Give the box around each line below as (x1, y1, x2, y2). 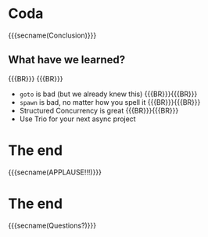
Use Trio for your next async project (19, 114, 136, 124)
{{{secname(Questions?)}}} (8, 221, 96, 230)
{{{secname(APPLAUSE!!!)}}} (8, 167, 102, 177)
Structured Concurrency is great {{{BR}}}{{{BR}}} (19, 106, 179, 115)
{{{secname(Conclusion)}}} (8, 31, 97, 40)
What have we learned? (8, 53, 126, 66)
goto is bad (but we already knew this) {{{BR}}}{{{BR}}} (19, 89, 198, 99)
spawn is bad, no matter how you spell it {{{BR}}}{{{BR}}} (19, 97, 201, 106)
